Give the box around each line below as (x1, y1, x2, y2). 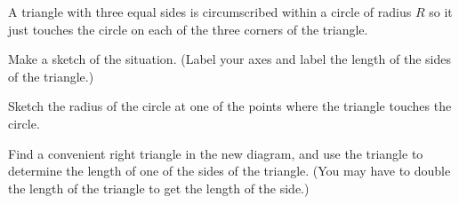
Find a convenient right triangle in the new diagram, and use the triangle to (8, 144, 423, 162)
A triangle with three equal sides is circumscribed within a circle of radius (8, 3, 412, 20)
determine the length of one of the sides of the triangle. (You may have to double (8, 161, 451, 180)
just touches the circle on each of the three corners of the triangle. (8, 20, 368, 38)
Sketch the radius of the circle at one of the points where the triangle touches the (8, 97, 452, 115)
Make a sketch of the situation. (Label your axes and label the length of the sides (8, 50, 451, 68)
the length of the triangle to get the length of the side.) (8, 178, 310, 197)
